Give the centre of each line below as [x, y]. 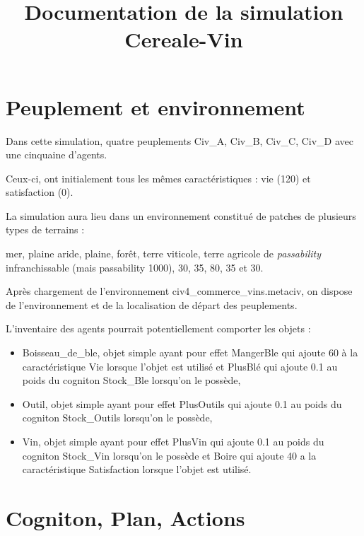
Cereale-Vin [184, 39]
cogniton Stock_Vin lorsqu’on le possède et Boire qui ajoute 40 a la [169, 455]
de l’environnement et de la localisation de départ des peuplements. [152, 304]
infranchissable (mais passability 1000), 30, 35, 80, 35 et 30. [135, 267]
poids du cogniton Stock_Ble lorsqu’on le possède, [131, 380]
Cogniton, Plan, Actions [125, 517]
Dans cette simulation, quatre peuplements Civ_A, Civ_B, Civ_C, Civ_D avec [180, 140]
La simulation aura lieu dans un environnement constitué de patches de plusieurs [181, 215]
